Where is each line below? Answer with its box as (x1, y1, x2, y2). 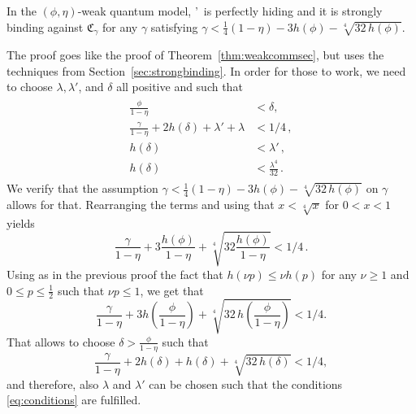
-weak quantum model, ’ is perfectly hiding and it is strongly (77, 2, 383, 19)
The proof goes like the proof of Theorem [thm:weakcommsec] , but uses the (6, 46, 384, 63)
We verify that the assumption (6, 180, 158, 197)
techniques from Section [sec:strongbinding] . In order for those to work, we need (6, 62, 406, 79)
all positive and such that (116, 78, 243, 95)
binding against (6, 18, 84, 35)
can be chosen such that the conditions (149, 375, 343, 392)
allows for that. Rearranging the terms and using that (6, 196, 275, 212)
